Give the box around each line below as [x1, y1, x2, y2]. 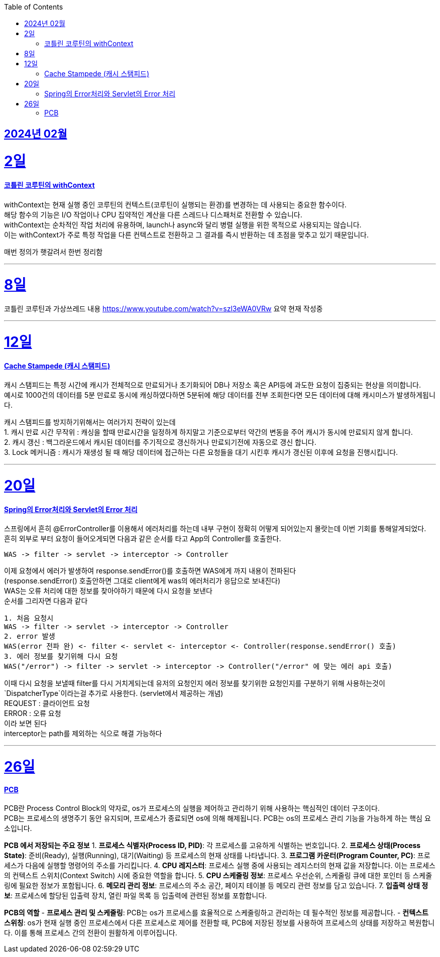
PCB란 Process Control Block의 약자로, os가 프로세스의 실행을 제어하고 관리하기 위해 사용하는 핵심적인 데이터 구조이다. [4, 804, 380, 813]
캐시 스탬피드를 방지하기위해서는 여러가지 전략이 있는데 [4, 418, 176, 427]
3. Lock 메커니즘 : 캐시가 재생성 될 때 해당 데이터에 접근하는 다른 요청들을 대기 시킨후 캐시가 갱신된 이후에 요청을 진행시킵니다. [4, 448, 398, 457]
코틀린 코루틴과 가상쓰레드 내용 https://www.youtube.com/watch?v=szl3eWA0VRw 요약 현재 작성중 [4, 304, 323, 313]
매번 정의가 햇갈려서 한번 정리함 [4, 247, 103, 256]
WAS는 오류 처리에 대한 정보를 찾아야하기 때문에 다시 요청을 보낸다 [4, 586, 212, 595]
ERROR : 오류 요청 [4, 709, 61, 718]
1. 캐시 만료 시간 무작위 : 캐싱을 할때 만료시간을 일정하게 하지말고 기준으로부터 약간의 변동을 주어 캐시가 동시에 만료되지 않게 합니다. [4, 428, 413, 437]
